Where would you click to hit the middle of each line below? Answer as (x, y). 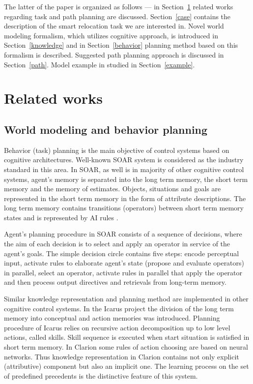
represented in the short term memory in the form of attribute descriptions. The (125, 198)
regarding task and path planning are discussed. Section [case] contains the (117, 16)
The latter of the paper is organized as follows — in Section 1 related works (119, 6)
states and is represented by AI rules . (61, 217)
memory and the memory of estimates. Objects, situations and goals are (112, 189)
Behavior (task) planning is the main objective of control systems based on (117, 150)
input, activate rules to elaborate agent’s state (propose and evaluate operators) (124, 263)
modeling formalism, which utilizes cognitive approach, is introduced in (111, 35)
